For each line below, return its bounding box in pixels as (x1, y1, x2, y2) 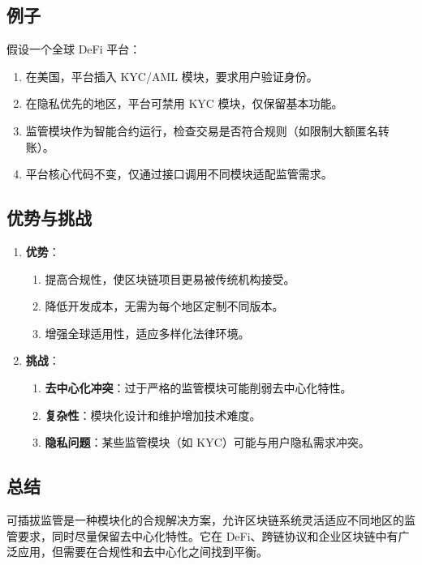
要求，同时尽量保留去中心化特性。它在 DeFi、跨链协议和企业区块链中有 (17, 527, 398, 544)
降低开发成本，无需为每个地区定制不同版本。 (45, 297, 284, 315)
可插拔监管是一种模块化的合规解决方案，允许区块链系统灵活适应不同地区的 (6, 511, 404, 528)
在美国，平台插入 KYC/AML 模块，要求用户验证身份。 (25, 67, 318, 84)
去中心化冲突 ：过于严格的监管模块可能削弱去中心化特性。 (45, 379, 352, 396)
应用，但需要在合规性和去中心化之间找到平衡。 (17, 543, 268, 560)
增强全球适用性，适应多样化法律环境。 (45, 324, 250, 341)
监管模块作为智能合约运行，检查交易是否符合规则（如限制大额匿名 (25, 122, 378, 139)
